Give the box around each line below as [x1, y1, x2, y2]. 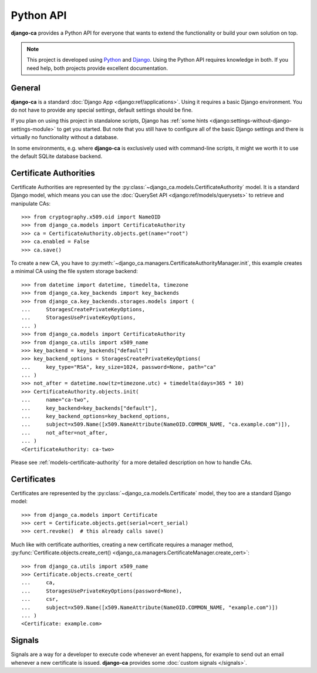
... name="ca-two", [21, 396, 90, 403]
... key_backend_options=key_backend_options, [21, 413, 170, 420]
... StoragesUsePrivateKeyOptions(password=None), [21, 587, 183, 594]
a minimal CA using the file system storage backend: [11, 268, 138, 275]
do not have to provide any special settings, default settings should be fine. [11, 106, 193, 114]
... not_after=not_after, [21, 429, 109, 436]
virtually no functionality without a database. [11, 134, 119, 141]
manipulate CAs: [11, 200, 51, 207]
